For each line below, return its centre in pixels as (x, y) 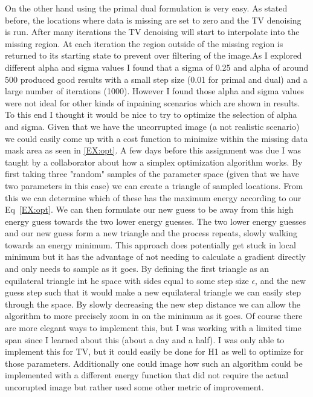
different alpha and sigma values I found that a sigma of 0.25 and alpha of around (157, 67)
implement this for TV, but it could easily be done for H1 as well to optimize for (154, 351)
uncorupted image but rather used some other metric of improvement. (134, 387)
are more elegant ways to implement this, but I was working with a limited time (153, 328)
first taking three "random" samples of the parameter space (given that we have (152, 174)
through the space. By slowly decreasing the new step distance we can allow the (153, 304)
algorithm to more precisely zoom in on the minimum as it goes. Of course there (154, 316)
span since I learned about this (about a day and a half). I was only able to (145, 339)
